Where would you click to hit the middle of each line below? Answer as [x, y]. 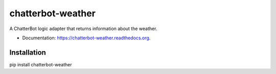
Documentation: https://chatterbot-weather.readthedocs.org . [86, 38]
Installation [28, 52]
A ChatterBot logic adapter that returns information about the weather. [83, 29]
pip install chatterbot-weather [41, 64]
